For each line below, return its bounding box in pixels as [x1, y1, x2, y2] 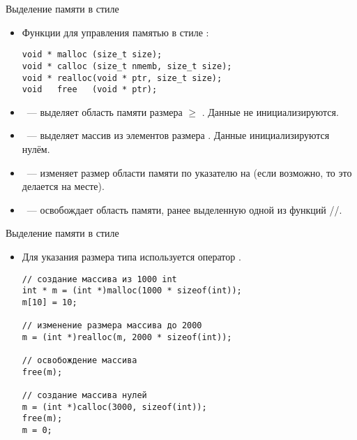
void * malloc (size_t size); [22, 50, 162, 60]
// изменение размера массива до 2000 [22, 321, 202, 331]
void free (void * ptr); [22, 85, 158, 95]
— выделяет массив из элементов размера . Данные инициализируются [26, 128, 330, 142]
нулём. [22, 142, 50, 156]
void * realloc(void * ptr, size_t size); [22, 73, 222, 83]
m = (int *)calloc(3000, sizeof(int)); [22, 402, 207, 412]
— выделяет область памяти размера [26, 104, 183, 119]
